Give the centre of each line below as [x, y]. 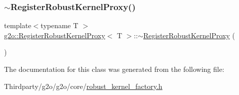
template [18, 25]
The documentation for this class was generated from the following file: [114, 69]
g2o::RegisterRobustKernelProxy [55, 35]
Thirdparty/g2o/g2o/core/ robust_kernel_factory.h [83, 86]
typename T [59, 25]
